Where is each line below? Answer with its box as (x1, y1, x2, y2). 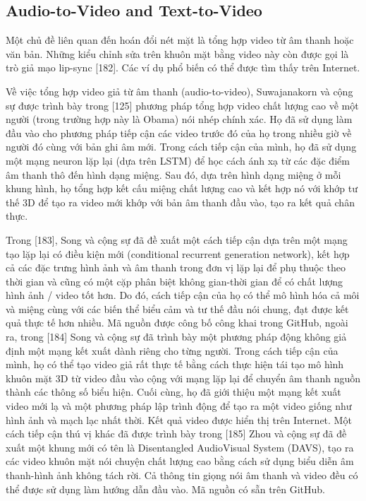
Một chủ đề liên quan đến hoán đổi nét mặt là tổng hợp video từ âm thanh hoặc (6, 33, 354, 47)
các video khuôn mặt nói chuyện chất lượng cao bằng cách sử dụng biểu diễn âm (6, 454, 354, 468)
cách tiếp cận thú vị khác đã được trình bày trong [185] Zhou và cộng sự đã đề (6, 426, 347, 441)
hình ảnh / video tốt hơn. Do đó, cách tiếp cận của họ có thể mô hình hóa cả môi (6, 288, 360, 302)
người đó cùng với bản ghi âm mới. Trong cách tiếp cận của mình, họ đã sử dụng (6, 139, 357, 154)
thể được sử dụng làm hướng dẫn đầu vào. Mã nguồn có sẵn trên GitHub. (6, 481, 326, 496)
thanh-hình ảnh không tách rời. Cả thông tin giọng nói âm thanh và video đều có (6, 468, 358, 483)
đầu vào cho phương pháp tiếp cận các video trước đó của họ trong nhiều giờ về (6, 125, 352, 140)
